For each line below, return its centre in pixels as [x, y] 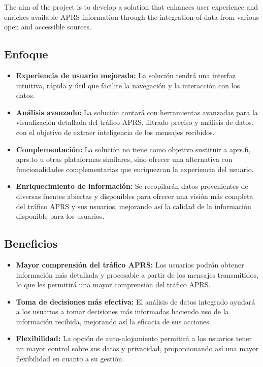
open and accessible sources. [48, 27]
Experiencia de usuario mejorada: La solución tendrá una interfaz [126, 75]
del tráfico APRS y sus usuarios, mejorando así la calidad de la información [134, 206]
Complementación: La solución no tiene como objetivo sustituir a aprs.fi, [133, 149]
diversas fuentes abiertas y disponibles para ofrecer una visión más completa [135, 196]
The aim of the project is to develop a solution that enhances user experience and [131, 7]
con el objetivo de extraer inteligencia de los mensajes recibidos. [115, 132]
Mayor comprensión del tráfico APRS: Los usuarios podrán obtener [130, 264]
